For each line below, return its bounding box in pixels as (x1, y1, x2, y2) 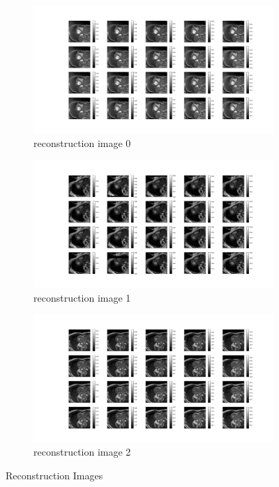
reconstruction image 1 (33, 290, 131, 304)
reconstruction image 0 (33, 136, 131, 150)
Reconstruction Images (6, 467, 103, 482)
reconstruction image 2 (33, 445, 131, 459)
